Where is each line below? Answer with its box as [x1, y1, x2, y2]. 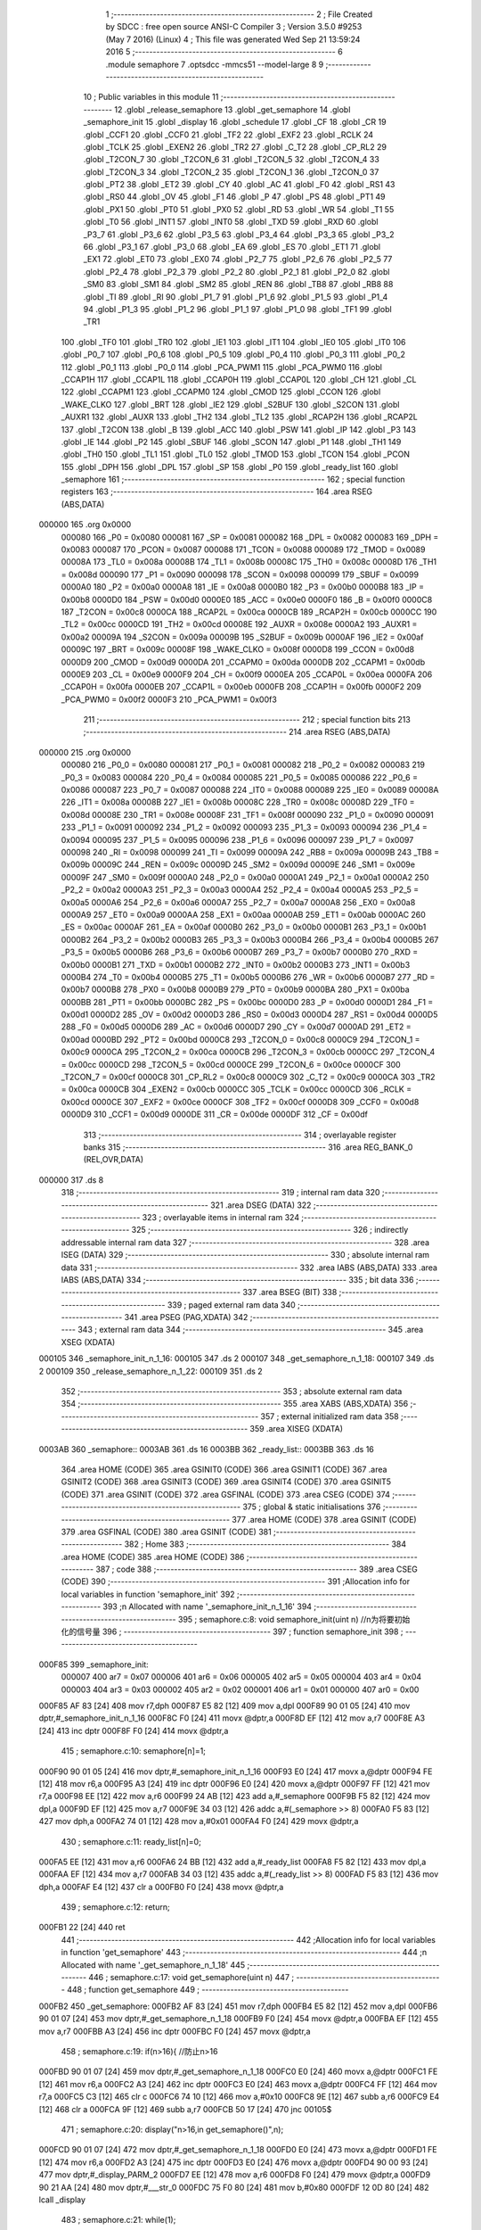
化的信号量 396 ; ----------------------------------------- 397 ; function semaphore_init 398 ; [61, 1626, 404, 1637]
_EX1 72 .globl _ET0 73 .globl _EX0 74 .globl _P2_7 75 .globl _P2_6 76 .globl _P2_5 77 [83, 254, 393, 265]
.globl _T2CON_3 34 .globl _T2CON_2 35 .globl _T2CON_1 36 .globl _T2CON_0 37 [83, 166, 379, 178]
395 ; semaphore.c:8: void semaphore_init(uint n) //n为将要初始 [178, 1614, 411, 1624]
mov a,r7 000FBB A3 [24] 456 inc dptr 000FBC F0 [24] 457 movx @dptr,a [38, 2026, 311, 2036]
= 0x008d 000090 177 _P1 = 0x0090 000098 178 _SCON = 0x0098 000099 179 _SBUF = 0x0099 [61, 569, 419, 580]
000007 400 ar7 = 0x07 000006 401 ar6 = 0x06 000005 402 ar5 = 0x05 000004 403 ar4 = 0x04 [61, 1672, 422, 1682]
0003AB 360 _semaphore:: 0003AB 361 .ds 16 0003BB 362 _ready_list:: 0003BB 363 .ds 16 [38, 1443, 374, 1454]
